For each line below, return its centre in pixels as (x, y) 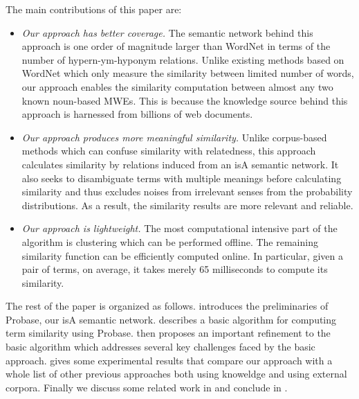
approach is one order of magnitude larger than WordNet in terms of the (176, 46)
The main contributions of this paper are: (94, 9)
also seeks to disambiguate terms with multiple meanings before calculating (182, 178)
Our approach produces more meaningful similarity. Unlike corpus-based (174, 137)
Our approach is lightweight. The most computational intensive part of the (179, 228)
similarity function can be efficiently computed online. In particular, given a (182, 255)
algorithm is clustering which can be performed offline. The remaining (170, 241)
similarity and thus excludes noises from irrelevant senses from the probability (187, 192)
